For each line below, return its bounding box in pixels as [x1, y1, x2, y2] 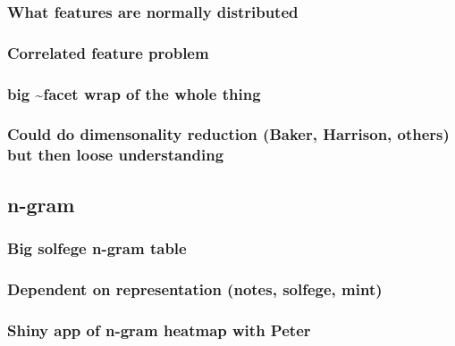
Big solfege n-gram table [7, 237, 187, 259]
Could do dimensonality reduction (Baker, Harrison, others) [7, 123, 450, 145]
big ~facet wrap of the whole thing [7, 82, 261, 104]
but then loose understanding [7, 144, 224, 166]
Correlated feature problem [7, 41, 209, 63]
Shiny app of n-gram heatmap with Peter [7, 318, 311, 341]
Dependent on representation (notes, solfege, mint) [7, 277, 383, 300]
